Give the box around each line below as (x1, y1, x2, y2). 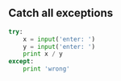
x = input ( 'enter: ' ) (23, 35, 95, 43)
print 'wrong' (23, 65, 70, 73)
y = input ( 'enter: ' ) (23, 43, 95, 51)
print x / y (23, 50, 63, 59)
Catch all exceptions (8, 6, 114, 20)
